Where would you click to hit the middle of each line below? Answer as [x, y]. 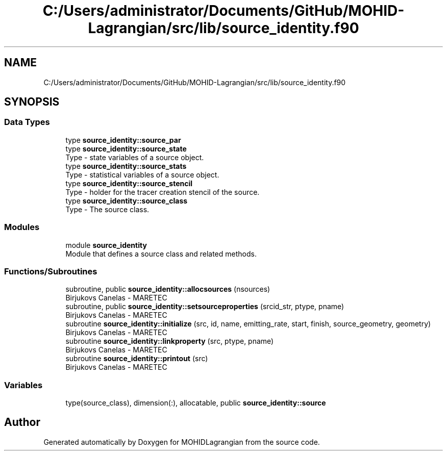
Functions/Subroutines [51, 271]
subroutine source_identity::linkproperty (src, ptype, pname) [170, 341]
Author [22, 422]
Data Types [27, 122]
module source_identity [106, 245]
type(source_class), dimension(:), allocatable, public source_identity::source [196, 403]
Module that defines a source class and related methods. [161, 254]
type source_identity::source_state [126, 148]
